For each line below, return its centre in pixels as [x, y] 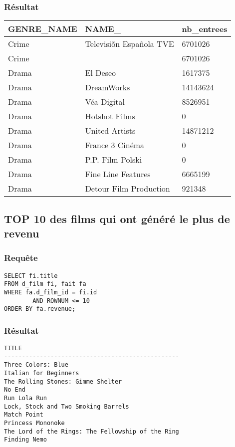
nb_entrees [205, 29]
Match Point [24, 415]
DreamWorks [108, 87]
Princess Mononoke [34, 423]
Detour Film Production [127, 189]
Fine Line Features [118, 174]
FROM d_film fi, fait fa [45, 284]
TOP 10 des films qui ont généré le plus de [117, 218]
